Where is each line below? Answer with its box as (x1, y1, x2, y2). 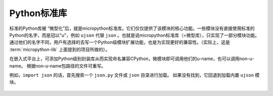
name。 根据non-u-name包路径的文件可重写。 (9, 63, 106, 69)
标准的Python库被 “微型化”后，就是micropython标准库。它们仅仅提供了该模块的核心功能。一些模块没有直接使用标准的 (9, 25, 255, 31)
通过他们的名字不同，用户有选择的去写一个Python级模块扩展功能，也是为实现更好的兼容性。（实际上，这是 (9, 39, 230, 45)
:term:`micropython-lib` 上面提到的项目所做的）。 (9, 46, 110, 53)
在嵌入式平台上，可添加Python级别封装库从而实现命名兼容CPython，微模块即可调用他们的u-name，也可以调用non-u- (9, 56, 254, 62)
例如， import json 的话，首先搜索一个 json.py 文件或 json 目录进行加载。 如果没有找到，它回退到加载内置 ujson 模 (9, 72, 260, 78)
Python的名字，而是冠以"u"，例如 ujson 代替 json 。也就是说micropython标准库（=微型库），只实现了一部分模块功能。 (9, 32, 260, 38)
